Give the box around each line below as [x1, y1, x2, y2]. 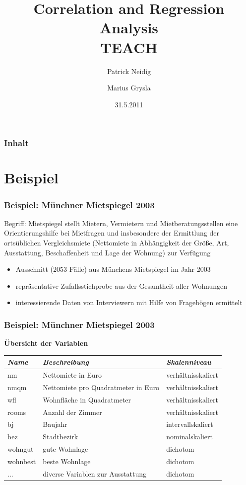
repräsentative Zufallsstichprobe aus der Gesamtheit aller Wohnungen [15, 280, 227, 291]
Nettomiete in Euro [43, 370, 102, 380]
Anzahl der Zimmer [43, 406, 102, 417]
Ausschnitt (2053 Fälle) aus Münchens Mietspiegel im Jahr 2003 [15, 264, 211, 274]
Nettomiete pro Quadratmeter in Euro [43, 382, 160, 392]
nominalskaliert [166, 431, 213, 442]
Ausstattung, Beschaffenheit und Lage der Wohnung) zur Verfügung [4, 247, 211, 257]
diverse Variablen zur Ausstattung [43, 468, 147, 479]
